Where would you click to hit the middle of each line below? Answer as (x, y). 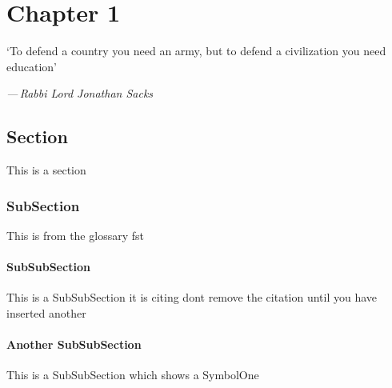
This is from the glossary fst (75, 235)
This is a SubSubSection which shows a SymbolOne (133, 375)
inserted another (46, 312)
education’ (32, 66)
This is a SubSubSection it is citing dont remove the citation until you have (192, 297)
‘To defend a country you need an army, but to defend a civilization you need (196, 51)
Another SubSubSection (74, 344)
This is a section (46, 170)
